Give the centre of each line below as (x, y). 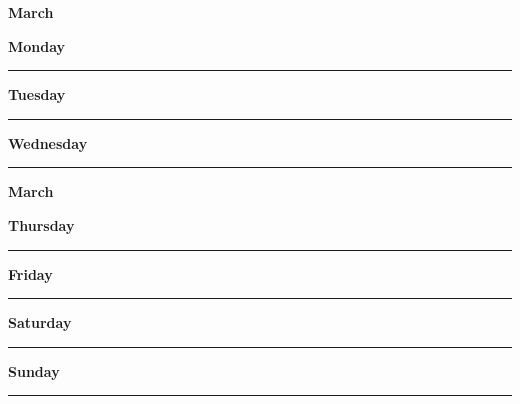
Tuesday (37, 94)
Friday (30, 273)
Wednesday (48, 142)
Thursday (41, 224)
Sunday (34, 370)
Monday (37, 45)
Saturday (40, 322)
